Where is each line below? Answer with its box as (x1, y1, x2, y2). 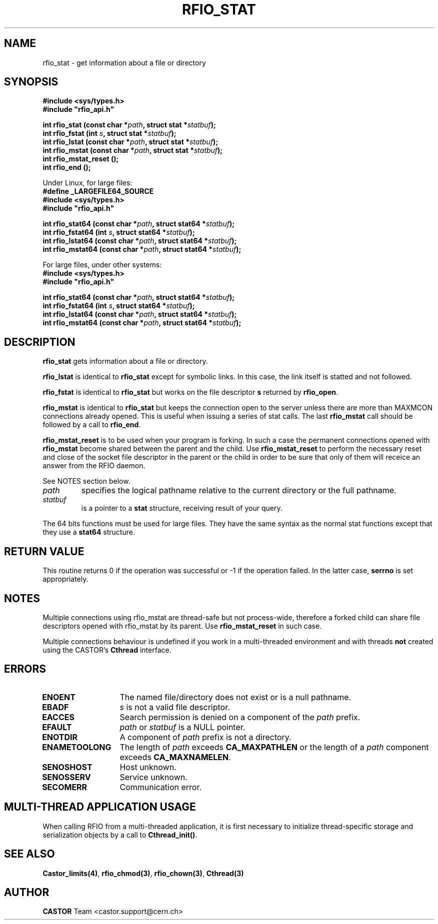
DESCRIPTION (4, 335, 75, 348)
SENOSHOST (42, 762, 92, 772)
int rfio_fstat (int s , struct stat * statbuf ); (42, 129, 176, 138)
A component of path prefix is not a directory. (119, 732, 291, 742)
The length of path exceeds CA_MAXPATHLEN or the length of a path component (119, 742, 429, 752)
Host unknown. (119, 762, 176, 772)
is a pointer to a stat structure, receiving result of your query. (81, 504, 282, 513)
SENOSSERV (42, 772, 91, 782)
